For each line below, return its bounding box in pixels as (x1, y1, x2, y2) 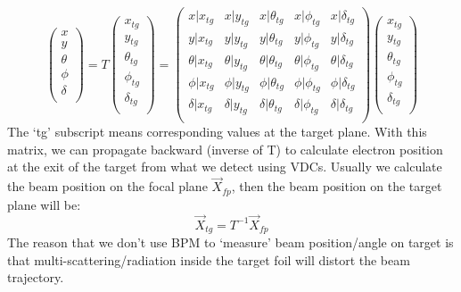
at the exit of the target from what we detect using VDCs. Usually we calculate (7, 157, 442, 176)
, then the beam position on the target (231, 177, 442, 196)
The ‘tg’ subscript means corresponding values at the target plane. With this (7, 122, 427, 141)
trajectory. (7, 268, 64, 287)
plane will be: (7, 195, 81, 213)
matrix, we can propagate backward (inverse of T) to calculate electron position (7, 139, 443, 158)
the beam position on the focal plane (7, 177, 208, 196)
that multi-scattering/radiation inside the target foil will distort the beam (7, 250, 410, 269)
